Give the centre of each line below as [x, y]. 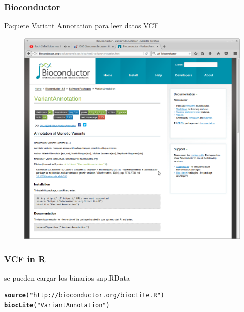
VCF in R [25, 258]
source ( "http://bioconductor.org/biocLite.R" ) [84, 296]
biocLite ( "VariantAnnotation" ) [57, 306]
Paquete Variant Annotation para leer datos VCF [81, 26]
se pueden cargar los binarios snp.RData [67, 277]
